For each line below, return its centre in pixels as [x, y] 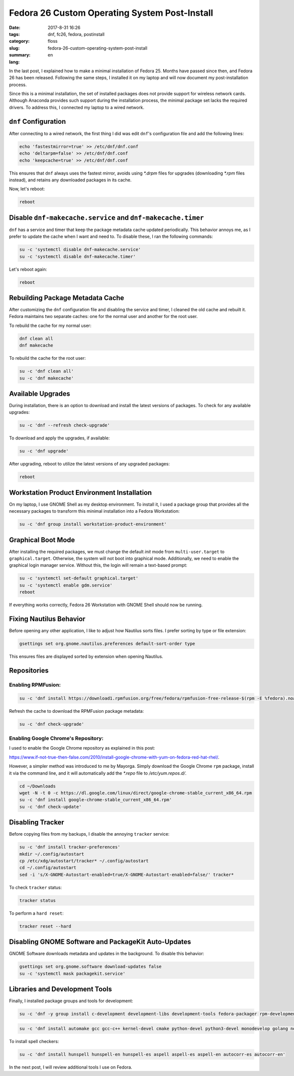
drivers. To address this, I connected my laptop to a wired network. [77, 107]
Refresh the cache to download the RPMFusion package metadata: [76, 711]
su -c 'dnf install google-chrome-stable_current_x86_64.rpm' [96, 800]
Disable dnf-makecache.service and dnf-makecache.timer [107, 218]
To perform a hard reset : [36, 913]
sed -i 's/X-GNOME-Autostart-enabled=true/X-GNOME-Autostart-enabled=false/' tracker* [127, 874]
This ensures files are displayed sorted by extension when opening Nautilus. [86, 657]
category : [19, 41]
